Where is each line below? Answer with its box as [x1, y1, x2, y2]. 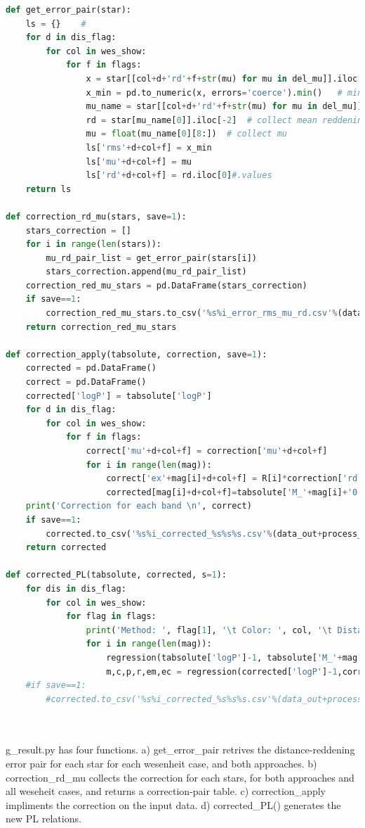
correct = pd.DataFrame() [25, 377, 147, 388]
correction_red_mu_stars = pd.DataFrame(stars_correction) [25, 280, 307, 291]
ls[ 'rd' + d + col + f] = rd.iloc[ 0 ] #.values [86, 170, 272, 181]
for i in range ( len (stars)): [25, 239, 161, 250]
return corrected [25, 542, 107, 553]
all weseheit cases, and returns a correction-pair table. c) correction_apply [6, 784, 326, 798]
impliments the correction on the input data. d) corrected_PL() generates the [6, 797, 341, 812]
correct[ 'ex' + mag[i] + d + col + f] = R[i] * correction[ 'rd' [106, 473, 363, 484]
